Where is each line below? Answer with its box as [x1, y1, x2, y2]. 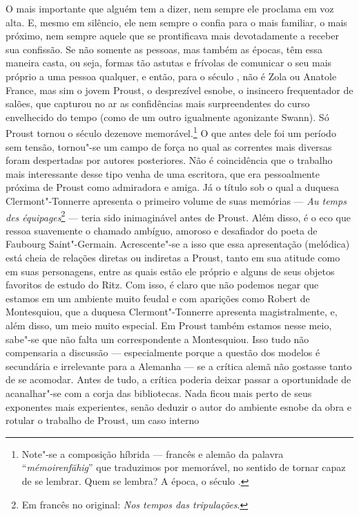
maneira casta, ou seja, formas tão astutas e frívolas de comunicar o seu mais [6, 55, 332, 70]
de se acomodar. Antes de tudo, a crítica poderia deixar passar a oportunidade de [6, 372, 351, 387]
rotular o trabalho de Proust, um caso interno [6, 413, 200, 427]
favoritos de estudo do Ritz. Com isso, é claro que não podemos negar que [6, 277, 319, 292]
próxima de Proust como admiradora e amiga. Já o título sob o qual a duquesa [6, 180, 339, 194]
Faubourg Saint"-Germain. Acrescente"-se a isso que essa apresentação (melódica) [6, 237, 350, 251]
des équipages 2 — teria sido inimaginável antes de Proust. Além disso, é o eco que [6, 208, 351, 224]
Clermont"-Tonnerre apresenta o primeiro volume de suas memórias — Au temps [6, 193, 347, 208]
